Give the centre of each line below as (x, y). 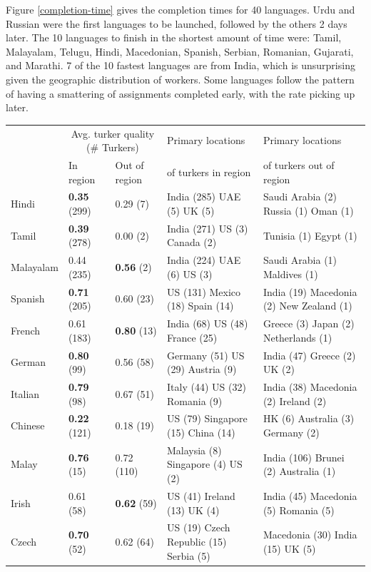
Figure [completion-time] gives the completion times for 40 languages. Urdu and (181, 9)
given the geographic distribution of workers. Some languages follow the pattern (180, 79)
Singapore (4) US (204, 464)
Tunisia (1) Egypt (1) (310, 235)
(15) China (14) (201, 433)
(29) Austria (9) (202, 369)
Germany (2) (291, 433)
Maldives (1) (290, 274)
